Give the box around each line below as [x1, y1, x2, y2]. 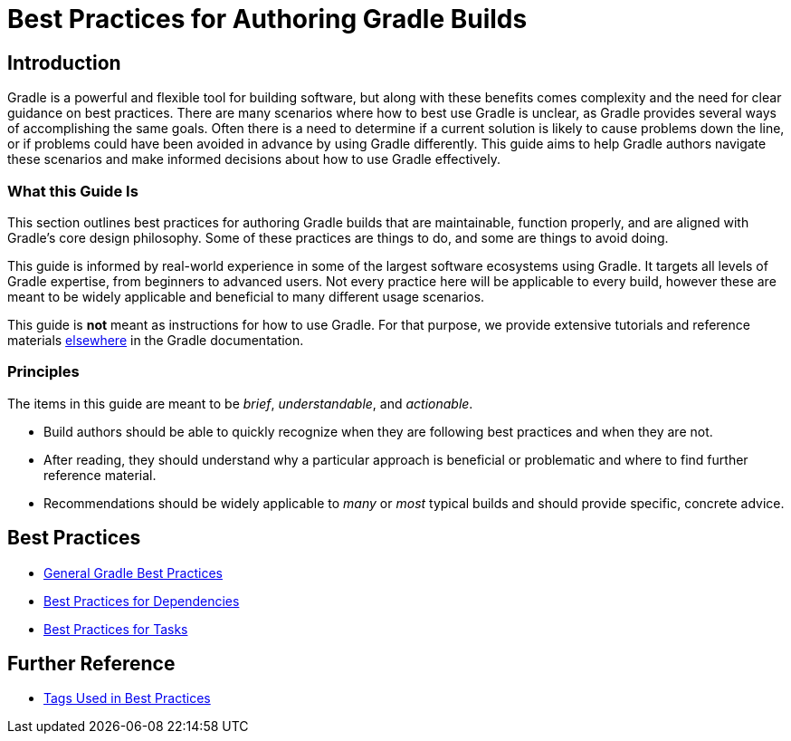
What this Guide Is [7, 181, 138, 200]
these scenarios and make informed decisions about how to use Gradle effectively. [7, 151, 500, 168]
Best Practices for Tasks [43, 621, 188, 637]
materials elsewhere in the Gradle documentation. [7, 332, 304, 348]
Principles [7, 362, 80, 381]
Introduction [7, 51, 121, 74]
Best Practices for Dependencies [43, 592, 240, 609]
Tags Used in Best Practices [43, 690, 211, 707]
